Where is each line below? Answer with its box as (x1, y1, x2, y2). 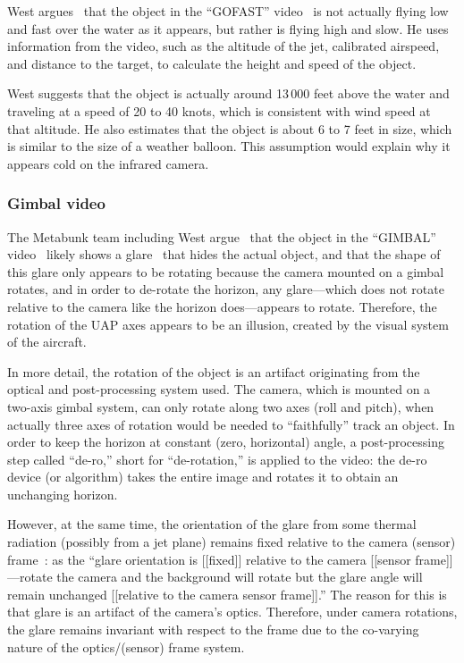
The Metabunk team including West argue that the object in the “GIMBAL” (7, 227, 436, 246)
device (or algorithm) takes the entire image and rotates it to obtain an (7, 467, 399, 486)
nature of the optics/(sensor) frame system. (7, 637, 245, 656)
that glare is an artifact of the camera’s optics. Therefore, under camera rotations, (7, 602, 458, 621)
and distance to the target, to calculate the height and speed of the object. (7, 54, 417, 72)
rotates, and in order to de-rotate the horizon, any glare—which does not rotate (7, 280, 444, 298)
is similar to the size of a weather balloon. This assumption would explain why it (7, 137, 451, 155)
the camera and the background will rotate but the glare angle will (56, 567, 423, 586)
